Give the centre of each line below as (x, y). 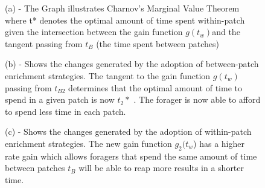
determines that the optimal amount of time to (155, 87)
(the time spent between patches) (158, 43)
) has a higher (219, 143)
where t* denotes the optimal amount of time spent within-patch (125, 20)
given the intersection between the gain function (94, 32)
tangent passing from (44, 43)
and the (226, 32)
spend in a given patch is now (60, 99)
